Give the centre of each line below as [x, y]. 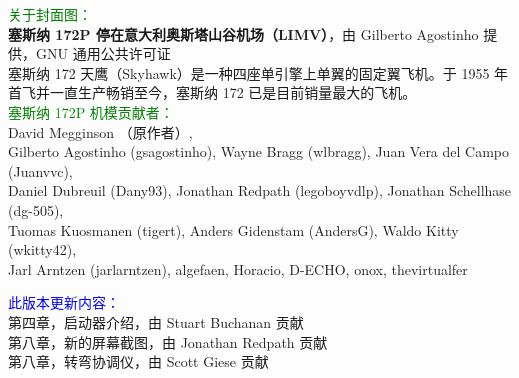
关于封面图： [50, 14]
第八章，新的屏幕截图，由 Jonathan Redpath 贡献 [168, 341]
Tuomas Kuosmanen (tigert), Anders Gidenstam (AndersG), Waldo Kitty [233, 229]
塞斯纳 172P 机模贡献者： [91, 111]
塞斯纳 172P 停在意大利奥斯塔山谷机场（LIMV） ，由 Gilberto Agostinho [243, 33]
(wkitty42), [42, 249]
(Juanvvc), [40, 170]
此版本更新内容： [64, 302]
